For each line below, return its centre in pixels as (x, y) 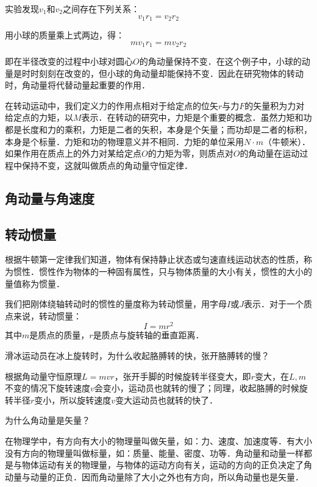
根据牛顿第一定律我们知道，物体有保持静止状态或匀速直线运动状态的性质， (154, 259)
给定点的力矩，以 (39, 117)
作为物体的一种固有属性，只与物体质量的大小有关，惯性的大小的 (184, 272)
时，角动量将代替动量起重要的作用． (77, 85)
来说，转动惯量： (47, 315)
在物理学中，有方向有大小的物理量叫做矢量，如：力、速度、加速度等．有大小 (158, 441)
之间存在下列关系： (101, 9)
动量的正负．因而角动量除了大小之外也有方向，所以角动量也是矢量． (167, 476)
